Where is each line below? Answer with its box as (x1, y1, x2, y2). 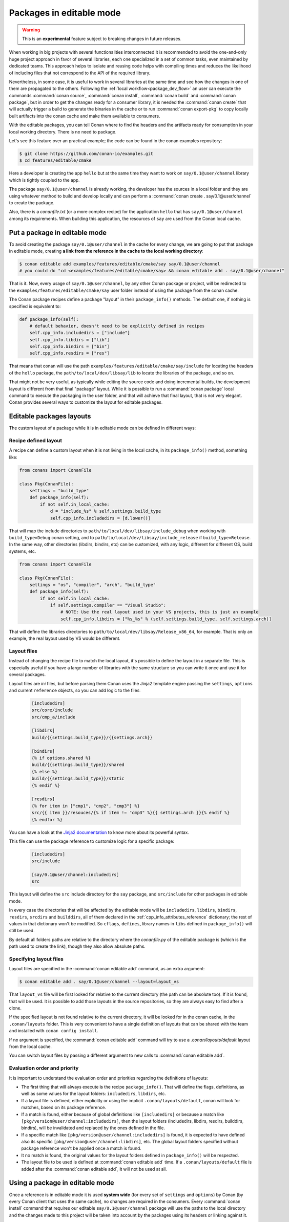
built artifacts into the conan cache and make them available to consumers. (9, 113, 161, 119)
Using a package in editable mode (9, 1178, 114, 1187)
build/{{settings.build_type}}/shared (31, 762, 124, 767)
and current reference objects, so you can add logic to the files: (9, 687, 141, 693)
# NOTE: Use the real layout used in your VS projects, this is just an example (60, 609, 259, 615)
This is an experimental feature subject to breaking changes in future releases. (22, 36, 182, 42)
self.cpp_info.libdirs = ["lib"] (29, 337, 110, 342)
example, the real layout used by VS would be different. (9, 635, 121, 641)
